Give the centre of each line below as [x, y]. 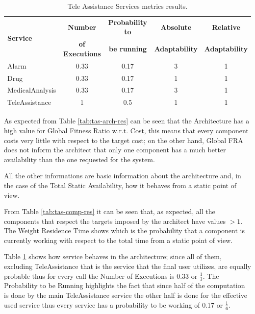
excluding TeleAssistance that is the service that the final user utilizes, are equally [127, 266]
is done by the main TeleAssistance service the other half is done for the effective [126, 295]
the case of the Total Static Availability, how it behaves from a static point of [120, 185]
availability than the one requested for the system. [79, 159]
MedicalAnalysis [32, 90]
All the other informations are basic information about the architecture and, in [123, 176]
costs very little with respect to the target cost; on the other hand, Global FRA [124, 140]
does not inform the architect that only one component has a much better [115, 150]
